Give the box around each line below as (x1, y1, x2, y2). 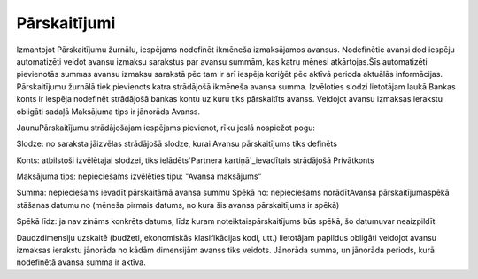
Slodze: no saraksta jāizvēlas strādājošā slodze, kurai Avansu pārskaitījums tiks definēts (16, 138, 338, 150)
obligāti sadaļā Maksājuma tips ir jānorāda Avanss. (16, 106, 201, 117)
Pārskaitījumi (16, 13, 116, 33)
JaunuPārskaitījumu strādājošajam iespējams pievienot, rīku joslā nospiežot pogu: (16, 122, 316, 133)
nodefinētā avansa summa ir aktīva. (16, 257, 146, 267)
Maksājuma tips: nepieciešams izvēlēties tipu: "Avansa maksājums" (16, 171, 262, 182)
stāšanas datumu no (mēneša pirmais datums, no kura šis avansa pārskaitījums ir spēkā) (16, 199, 340, 210)
